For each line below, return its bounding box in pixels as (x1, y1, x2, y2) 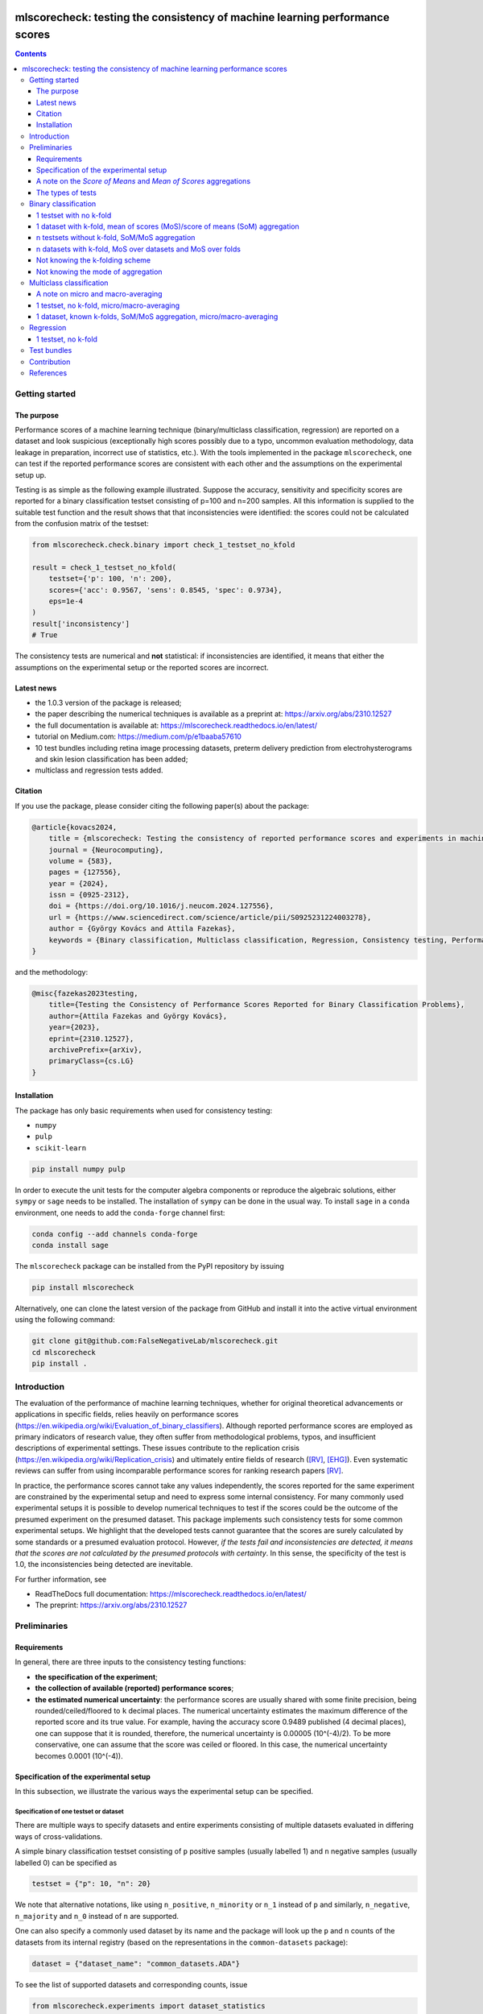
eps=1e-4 (48, 597, 84, 606)
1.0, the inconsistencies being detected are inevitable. (14, 1560, 193, 1569)
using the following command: (14, 1315, 116, 1324)
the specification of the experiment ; (35, 1672, 159, 1681)
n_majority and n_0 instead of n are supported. (14, 1911, 180, 1921)
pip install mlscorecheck (31, 1283, 134, 1292)
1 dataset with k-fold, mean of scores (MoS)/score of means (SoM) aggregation (36, 222, 299, 231)
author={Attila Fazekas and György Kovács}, (48, 1011, 228, 1021)
